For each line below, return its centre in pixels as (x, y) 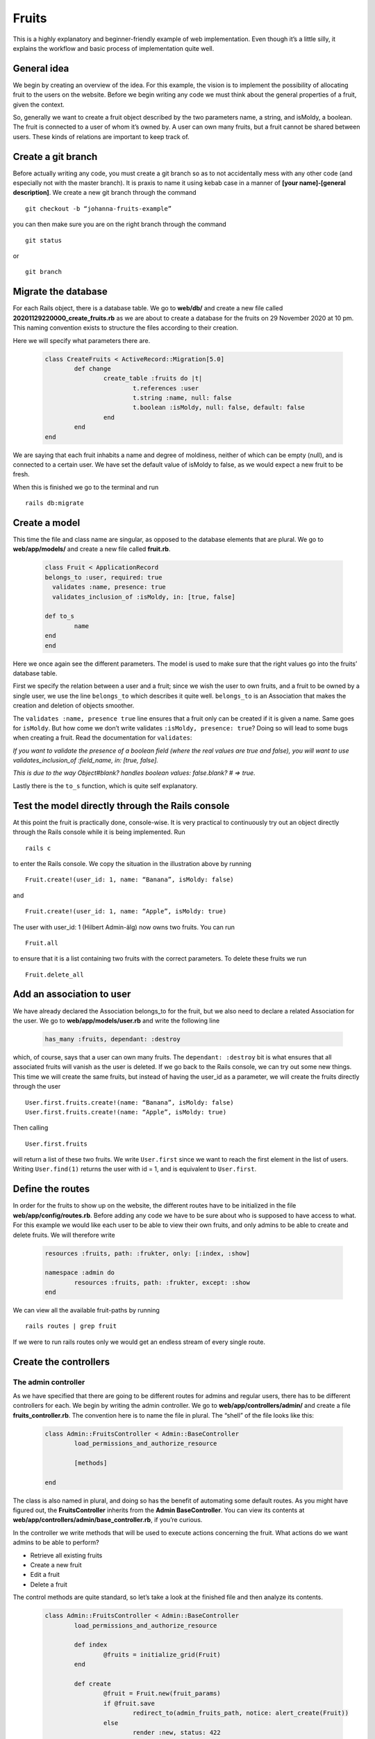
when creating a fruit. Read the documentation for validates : (102, 738)
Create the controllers (61, 1362)
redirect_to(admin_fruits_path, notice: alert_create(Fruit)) (241, 1713)
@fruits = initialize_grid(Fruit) (162, 1654)
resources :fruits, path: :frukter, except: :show (162, 1282)
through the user (37, 1087)
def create (92, 1684)
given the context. (39, 104)
